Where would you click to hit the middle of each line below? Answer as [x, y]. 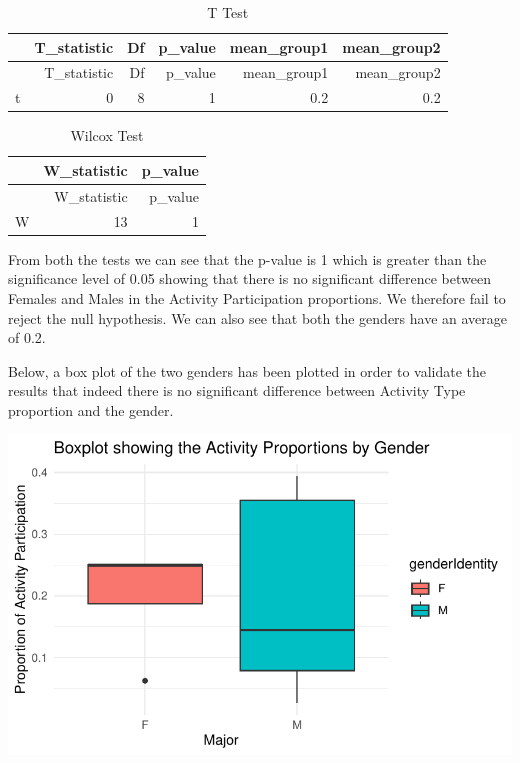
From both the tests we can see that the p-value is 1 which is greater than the [247, 258]
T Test [228, 12]
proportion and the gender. [91, 409]
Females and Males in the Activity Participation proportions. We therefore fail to [257, 297]
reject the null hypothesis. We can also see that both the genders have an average [258, 317]
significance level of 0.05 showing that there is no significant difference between [249, 278]
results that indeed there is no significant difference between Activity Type [237, 390]
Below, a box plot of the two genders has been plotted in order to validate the [247, 370]
